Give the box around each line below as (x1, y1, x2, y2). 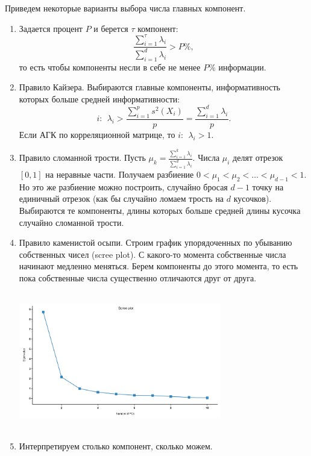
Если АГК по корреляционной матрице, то (19, 128, 175, 140)
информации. (218, 60, 266, 73)
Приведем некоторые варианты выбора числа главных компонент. (5, 2, 246, 14)
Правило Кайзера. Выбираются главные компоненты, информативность (19, 81, 281, 93)
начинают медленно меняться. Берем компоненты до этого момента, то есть (19, 260, 298, 272)
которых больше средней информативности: (19, 92, 180, 105)
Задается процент (19, 22, 83, 34)
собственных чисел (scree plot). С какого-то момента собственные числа (19, 248, 286, 260)
